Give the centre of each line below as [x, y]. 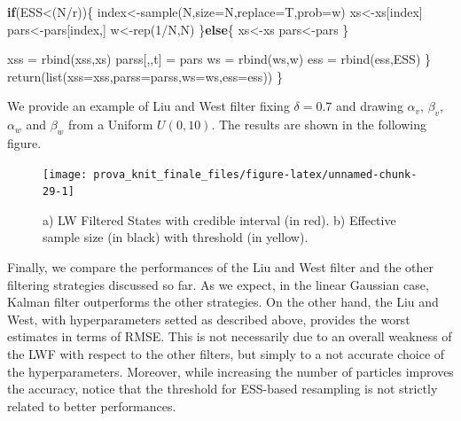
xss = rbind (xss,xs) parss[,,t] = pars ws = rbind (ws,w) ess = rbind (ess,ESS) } [219, 59]
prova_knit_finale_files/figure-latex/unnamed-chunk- [255, 174]
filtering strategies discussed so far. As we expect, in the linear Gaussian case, [218, 284]
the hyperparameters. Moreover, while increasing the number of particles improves [230, 371]
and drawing [369, 106]
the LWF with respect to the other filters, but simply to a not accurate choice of [226, 354]
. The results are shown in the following [319, 125]
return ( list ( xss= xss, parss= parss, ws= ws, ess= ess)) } [145, 76]
